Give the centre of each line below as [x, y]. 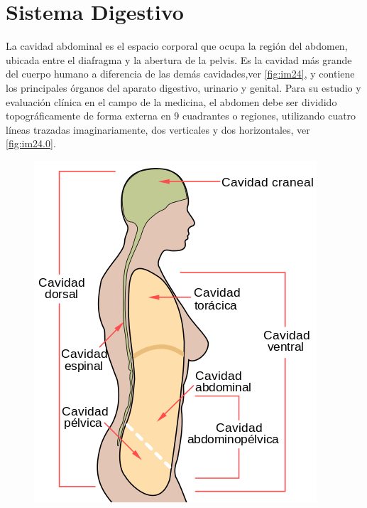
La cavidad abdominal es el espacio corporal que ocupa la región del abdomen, [177, 46]
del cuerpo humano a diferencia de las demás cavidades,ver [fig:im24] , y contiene [180, 74]
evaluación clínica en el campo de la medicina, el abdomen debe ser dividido [171, 101]
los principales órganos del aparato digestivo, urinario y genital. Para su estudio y [183, 87]
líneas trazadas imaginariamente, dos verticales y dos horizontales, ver [158, 129]
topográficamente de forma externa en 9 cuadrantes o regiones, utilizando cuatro [181, 116]
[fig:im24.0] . [31, 143]
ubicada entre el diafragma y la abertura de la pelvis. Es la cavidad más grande [179, 59]
